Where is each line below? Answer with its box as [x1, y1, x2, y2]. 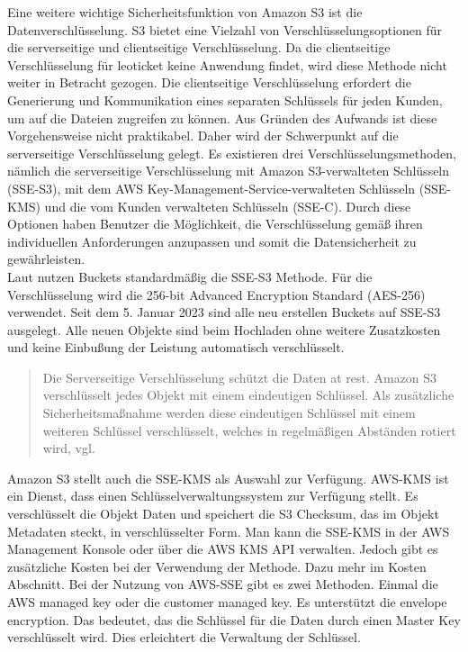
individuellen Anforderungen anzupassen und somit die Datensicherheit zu [7, 231, 417, 250]
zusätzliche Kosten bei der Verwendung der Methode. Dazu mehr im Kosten [7, 557, 427, 575]
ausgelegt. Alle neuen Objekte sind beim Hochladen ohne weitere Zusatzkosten [7, 320, 441, 339]
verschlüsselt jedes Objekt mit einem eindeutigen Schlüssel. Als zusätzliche [42, 385, 454, 404]
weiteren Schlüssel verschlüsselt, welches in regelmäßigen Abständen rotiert [42, 421, 456, 439]
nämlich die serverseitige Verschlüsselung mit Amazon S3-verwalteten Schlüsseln [7, 161, 450, 180]
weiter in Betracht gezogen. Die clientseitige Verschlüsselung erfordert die [7, 73, 411, 92]
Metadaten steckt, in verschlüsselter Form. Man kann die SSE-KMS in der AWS [7, 521, 450, 540]
